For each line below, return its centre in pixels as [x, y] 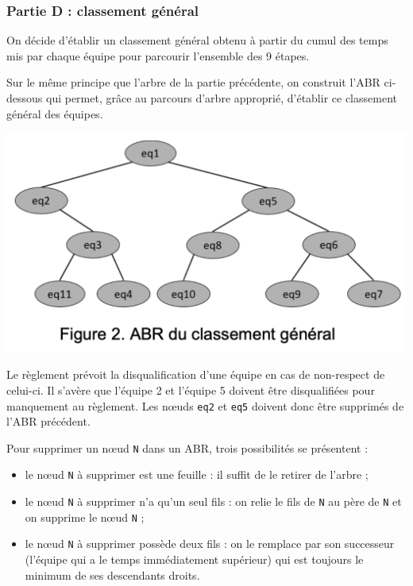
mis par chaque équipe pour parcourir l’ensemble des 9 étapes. [158, 55]
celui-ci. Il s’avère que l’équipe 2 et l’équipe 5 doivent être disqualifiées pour [191, 389]
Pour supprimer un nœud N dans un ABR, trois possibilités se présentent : [187, 447]
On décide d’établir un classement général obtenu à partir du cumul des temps [197, 40]
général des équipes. [55, 113]
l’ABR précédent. [48, 421]
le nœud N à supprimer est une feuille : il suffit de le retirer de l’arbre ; [197, 474]
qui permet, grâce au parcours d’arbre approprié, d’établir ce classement [221, 98]
